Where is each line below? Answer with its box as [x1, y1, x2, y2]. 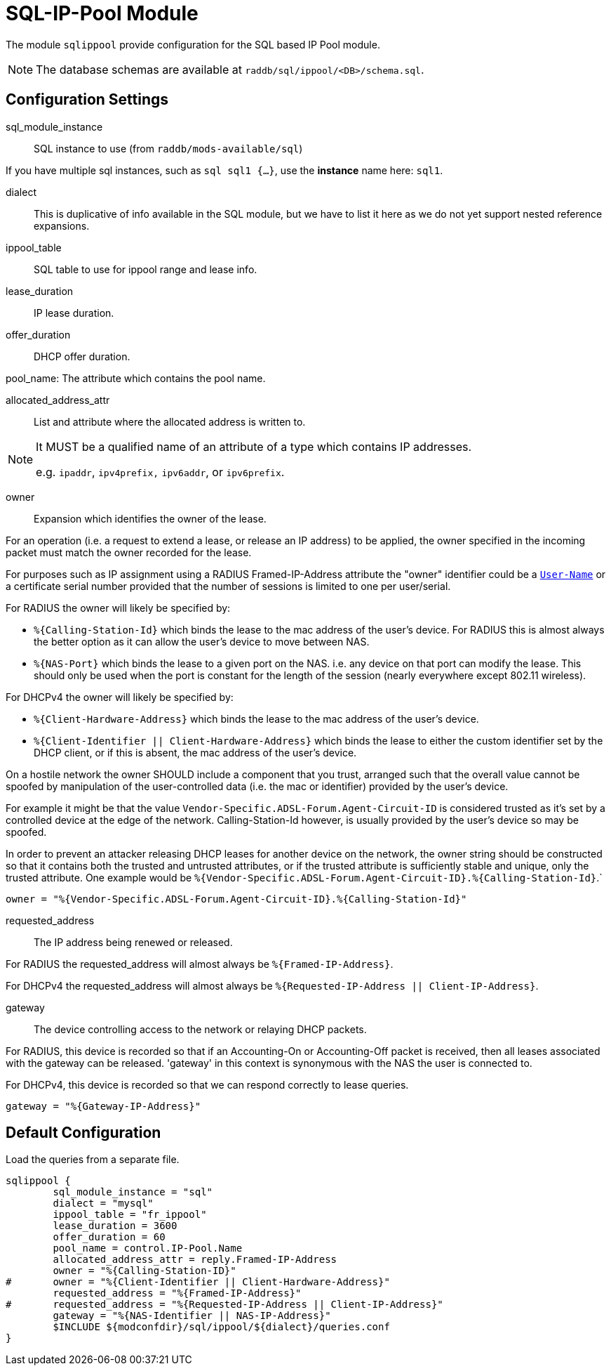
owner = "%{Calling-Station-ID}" [53, 1265, 236, 1277]
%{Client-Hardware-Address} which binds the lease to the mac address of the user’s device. [34, 712, 479, 725]
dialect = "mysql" [53, 1198, 154, 1209]
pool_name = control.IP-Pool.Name [53, 1242, 243, 1254]
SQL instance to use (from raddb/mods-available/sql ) [34, 142, 303, 155]
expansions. [34, 219, 90, 232]
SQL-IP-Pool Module [6, 1, 199, 25]
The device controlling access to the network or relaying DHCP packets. [34, 1023, 367, 1035]
